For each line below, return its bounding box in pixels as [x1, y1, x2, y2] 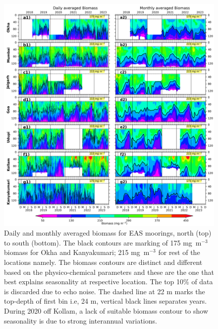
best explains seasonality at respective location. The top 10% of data [4, 276, 213, 287]
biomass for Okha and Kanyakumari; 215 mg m [4, 247, 150, 257]
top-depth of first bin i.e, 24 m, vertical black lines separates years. [4, 296, 207, 306]
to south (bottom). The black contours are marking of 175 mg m [4, 237, 202, 247]
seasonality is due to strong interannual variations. [4, 315, 157, 326]
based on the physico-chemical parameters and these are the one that [4, 266, 214, 277]
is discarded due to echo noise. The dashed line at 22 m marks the [4, 286, 205, 296]
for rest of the [158, 247, 200, 257]
